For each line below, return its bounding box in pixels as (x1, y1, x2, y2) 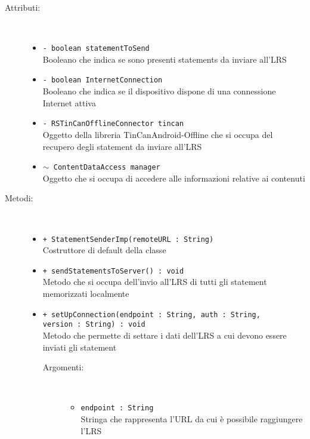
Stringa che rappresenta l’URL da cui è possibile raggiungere (80, 413, 303, 425)
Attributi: (5, 1, 41, 13)
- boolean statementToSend (42, 44, 150, 53)
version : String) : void (42, 320, 145, 329)
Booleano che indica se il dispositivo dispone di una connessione (42, 85, 276, 97)
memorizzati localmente (42, 287, 129, 300)
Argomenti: (42, 361, 84, 373)
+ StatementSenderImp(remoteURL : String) (42, 235, 214, 244)
